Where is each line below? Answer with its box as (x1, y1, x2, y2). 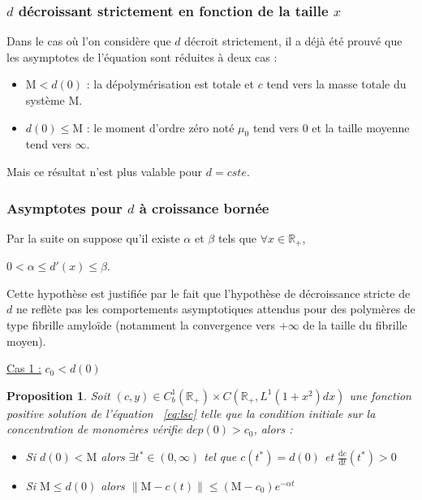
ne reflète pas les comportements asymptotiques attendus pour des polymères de (15, 300, 416, 317)
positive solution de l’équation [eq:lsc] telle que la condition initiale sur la (6, 404, 376, 421)
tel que (204, 448, 237, 464)
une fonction (349, 386, 411, 403)
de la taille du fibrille (303, 317, 407, 334)
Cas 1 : (6, 360, 41, 377)
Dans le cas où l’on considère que (6, 32, 171, 50)
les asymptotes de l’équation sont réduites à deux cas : (6, 48, 278, 65)
